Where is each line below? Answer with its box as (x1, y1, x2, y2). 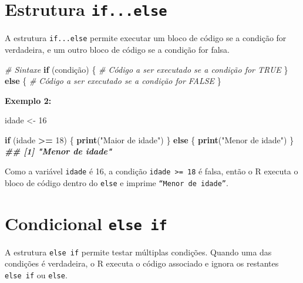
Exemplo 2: (5, 94, 52, 106)
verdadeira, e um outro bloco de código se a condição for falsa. (5, 43, 230, 55)
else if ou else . (5, 268, 68, 281)
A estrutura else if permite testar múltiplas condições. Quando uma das (5, 245, 272, 258)
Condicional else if (5, 211, 167, 235)
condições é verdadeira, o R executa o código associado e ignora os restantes (5, 257, 279, 269)
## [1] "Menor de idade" (5, 145, 112, 157)
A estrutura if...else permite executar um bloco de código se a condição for (5, 32, 287, 44)
